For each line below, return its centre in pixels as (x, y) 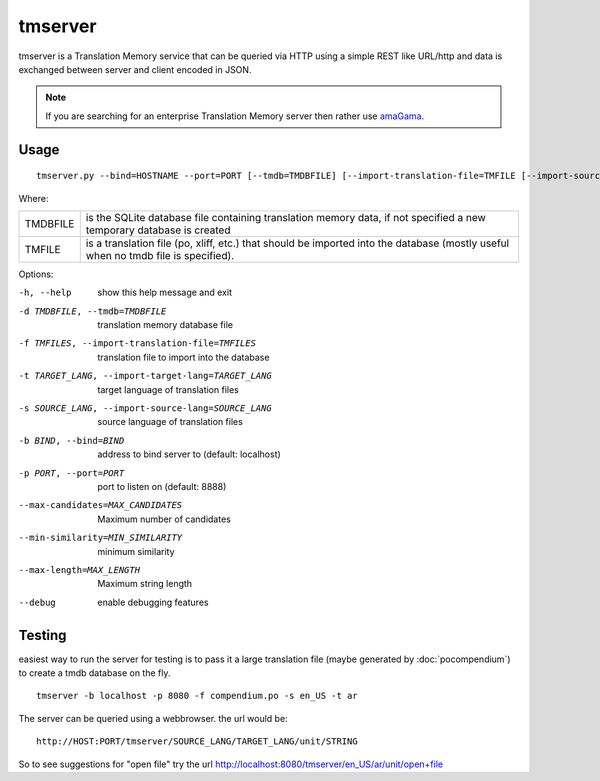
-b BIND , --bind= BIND (71, 440)
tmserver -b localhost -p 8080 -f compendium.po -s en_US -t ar (197, 696)
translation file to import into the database (183, 357)
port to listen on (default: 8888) (162, 486)
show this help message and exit (164, 292)
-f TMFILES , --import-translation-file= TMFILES (137, 343)
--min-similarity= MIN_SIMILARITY (100, 538)
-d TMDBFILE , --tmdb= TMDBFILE (92, 311)
